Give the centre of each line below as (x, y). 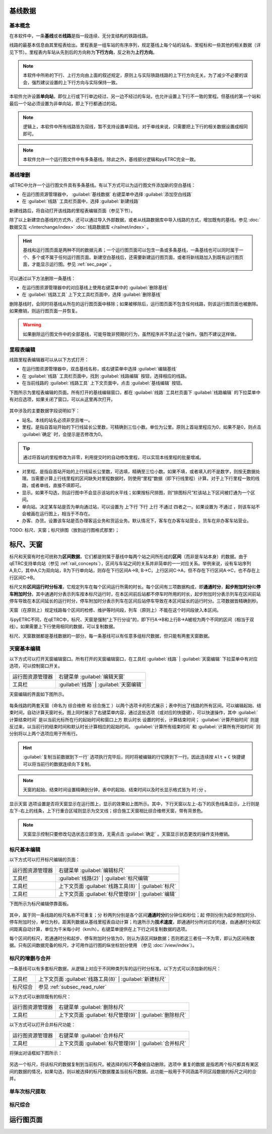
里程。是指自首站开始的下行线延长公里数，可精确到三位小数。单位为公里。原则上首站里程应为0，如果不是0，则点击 (142, 427)
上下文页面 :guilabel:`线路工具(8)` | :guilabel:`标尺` (117, 886)
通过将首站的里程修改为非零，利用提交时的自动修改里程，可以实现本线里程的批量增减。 (113, 457)
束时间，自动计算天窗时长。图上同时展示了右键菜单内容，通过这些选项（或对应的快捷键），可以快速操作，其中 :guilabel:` (134, 713)
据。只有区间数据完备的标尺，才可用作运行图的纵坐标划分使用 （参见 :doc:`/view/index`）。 (103, 946)
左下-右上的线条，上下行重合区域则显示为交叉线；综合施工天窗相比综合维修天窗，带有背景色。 (108, 811)
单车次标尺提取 (27, 1091)
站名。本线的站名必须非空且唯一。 (57, 420)
